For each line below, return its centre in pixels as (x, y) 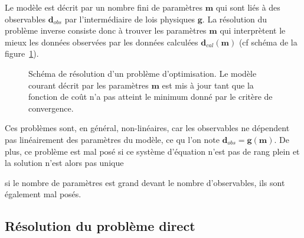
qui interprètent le (253, 30)
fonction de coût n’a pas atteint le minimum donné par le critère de (151, 97)
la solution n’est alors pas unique (64, 163)
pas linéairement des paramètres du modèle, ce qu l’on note (112, 139)
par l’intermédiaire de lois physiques (130, 19)
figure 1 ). (22, 53)
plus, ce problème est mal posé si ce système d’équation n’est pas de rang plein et (152, 151)
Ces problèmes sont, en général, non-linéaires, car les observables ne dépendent (147, 128)
